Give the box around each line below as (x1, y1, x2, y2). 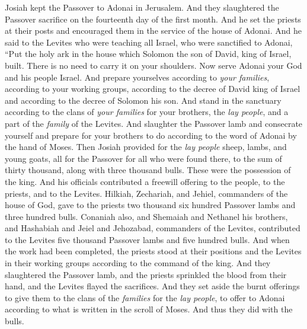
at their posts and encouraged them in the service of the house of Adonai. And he (5, 24, 302, 37)
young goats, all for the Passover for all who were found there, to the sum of (5, 152, 282, 164)
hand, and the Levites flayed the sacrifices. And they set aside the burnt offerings (5, 280, 300, 292)
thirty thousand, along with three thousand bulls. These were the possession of (5, 164, 291, 176)
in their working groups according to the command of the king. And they (5, 257, 271, 269)
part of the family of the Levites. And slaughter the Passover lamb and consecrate (5, 117, 303, 129)
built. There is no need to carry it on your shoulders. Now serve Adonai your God (5, 59, 302, 71)
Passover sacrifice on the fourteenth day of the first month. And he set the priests (5, 12, 301, 25)
